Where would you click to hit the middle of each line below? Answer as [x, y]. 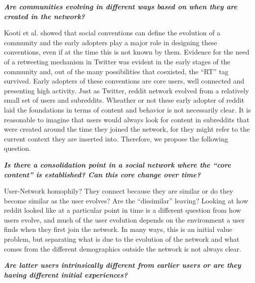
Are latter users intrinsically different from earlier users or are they [123, 265]
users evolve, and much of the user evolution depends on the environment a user [124, 219]
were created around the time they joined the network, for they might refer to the [127, 129]
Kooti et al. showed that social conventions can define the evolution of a [112, 33]
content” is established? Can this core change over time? [102, 174]
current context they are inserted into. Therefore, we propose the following [116, 138]
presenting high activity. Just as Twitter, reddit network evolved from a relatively [127, 90]
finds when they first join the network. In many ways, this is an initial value [118, 229]
